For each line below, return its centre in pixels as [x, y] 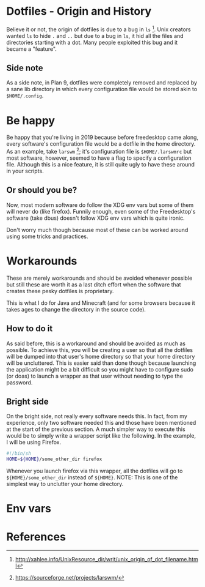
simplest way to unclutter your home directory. [65, 484]
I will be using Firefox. [34, 443]
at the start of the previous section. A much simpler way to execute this [96, 429]
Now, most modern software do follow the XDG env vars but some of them [100, 205]
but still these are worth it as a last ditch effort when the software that [94, 284]
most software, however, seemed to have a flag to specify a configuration [99, 158]
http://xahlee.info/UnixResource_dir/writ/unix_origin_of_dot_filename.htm [106, 559]
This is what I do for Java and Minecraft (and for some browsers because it [101, 303]
